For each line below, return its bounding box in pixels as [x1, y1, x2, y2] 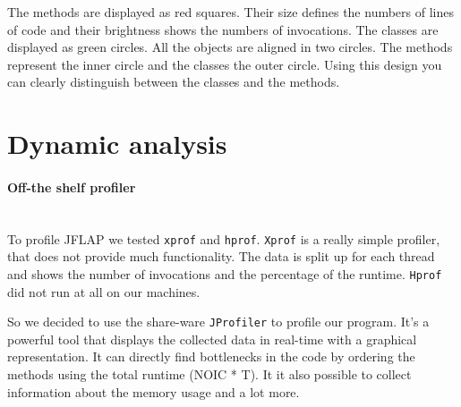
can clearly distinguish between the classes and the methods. [7, 72, 340, 91]
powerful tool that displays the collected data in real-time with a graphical [7, 329, 417, 348]
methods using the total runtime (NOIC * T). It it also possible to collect [7, 365, 412, 384]
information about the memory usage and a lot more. [7, 382, 300, 401]
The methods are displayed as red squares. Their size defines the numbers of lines [7, 3, 454, 21]
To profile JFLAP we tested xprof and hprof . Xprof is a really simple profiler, [7, 229, 440, 248]
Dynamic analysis [7, 125, 227, 162]
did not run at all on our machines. [7, 282, 201, 301]
